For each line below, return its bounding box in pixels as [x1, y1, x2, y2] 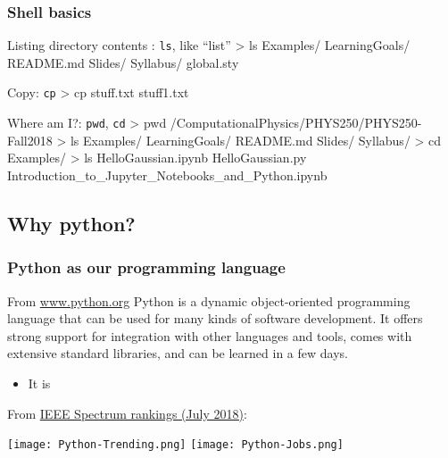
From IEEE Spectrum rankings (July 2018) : [7, 404, 247, 422]
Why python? [7, 209, 136, 237]
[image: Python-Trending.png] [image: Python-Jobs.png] [7, 438, 344, 452]
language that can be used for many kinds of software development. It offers [7, 309, 423, 328]
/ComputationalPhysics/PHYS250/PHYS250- [170, 113, 422, 132]
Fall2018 [7, 130, 53, 149]
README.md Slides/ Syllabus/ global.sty [7, 53, 239, 71]
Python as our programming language [7, 256, 286, 279]
